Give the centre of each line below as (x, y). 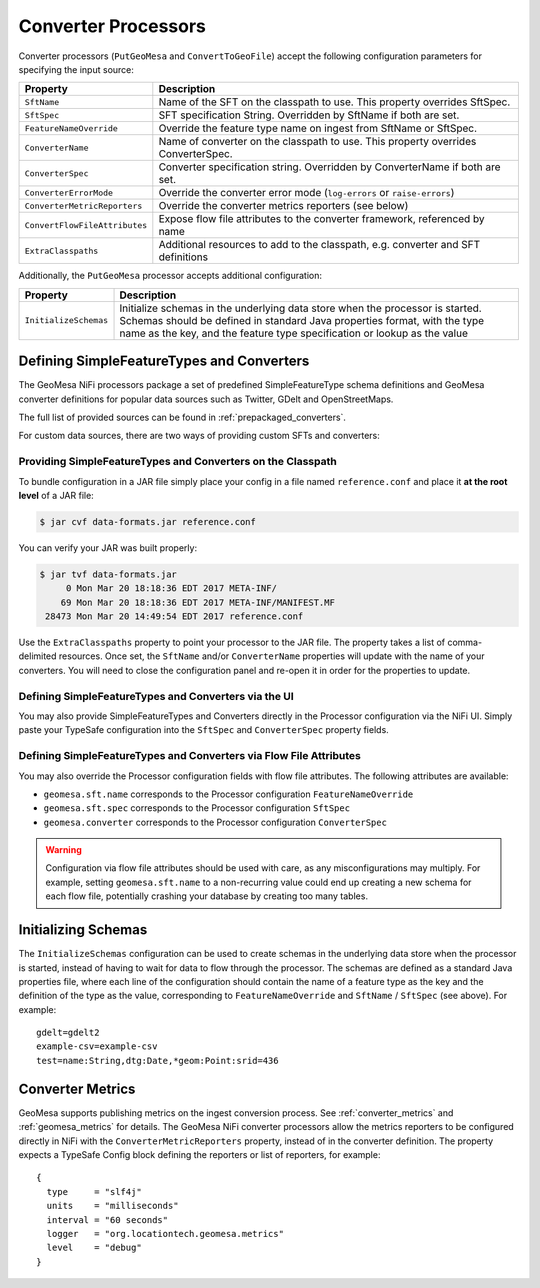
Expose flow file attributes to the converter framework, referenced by (321, 219)
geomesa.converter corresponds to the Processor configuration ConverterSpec (215, 822)
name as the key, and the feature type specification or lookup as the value (294, 333)
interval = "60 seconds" (107, 1219)
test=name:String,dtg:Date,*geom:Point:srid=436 (157, 1060)
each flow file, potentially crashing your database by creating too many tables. (207, 896)
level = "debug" (94, 1248)
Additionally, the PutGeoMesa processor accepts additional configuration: (170, 276)
